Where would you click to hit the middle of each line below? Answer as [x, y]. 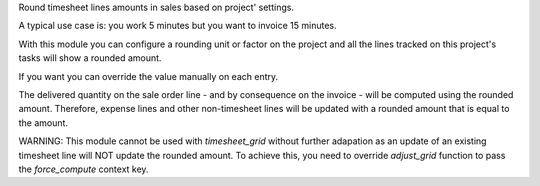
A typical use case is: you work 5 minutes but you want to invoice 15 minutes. [177, 26]
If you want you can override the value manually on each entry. [148, 76]
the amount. [43, 122]
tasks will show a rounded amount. [90, 58]
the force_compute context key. [83, 169]
